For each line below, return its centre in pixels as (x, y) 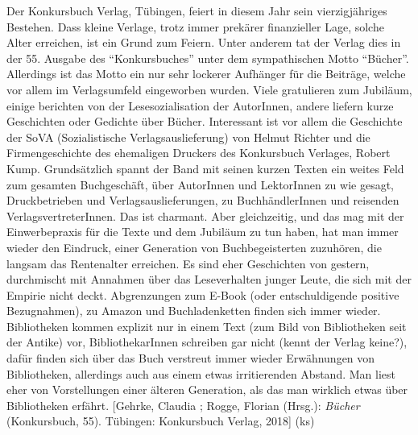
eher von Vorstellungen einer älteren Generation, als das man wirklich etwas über (207, 389)
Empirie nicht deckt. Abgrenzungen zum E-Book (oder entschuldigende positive (203, 294)
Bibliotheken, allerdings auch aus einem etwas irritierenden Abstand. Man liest (201, 373)
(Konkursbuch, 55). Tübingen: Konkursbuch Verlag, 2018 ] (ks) (161, 421)
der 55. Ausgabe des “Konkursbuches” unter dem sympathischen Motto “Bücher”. (208, 58)
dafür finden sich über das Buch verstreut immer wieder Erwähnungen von (191, 358)
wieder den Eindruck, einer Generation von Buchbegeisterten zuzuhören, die (194, 247)
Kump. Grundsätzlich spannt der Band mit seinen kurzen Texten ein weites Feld (205, 168)
